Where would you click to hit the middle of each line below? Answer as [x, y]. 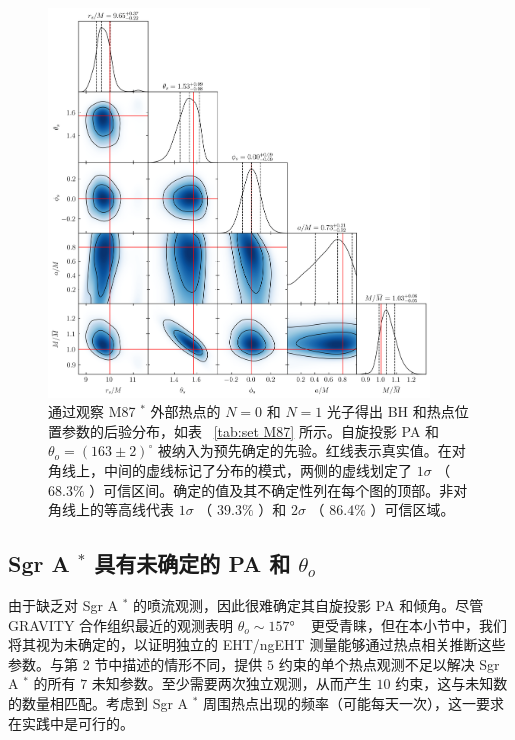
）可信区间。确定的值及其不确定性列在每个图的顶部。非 [271, 489]
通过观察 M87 [92, 411]
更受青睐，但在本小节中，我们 [409, 624]
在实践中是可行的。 [71, 722]
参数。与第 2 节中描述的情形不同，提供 [135, 663]
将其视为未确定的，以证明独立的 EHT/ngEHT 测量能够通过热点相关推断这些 [257, 644]
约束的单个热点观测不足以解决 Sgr [389, 663]
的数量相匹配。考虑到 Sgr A [98, 702]
